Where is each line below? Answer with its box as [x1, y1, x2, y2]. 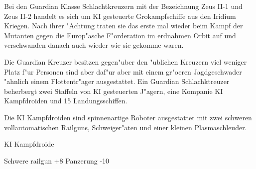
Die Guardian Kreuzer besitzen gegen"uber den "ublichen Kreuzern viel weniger [4, 56, 247, 67]
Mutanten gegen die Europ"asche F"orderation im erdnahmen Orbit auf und [4, 30, 236, 40]
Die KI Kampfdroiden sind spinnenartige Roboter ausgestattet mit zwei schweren [4, 112, 252, 122]
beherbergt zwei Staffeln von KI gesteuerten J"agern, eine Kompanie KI [4, 85, 223, 96]
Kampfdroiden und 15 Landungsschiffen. [4, 95, 128, 106]
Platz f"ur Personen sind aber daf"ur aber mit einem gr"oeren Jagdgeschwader [4, 66, 242, 77]
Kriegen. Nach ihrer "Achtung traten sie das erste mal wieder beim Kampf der [4, 20, 243, 31]
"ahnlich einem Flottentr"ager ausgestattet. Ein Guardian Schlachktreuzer [4, 76, 230, 86]
